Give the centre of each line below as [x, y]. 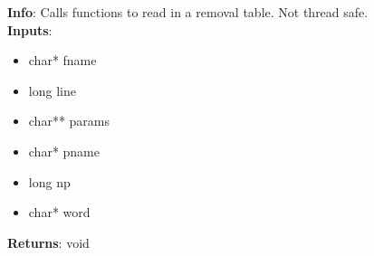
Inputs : [30, 29]
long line [52, 90]
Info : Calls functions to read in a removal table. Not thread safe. [188, 12]
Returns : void [48, 242]
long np [49, 181]
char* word [59, 212]
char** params [69, 121]
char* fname [62, 60]
